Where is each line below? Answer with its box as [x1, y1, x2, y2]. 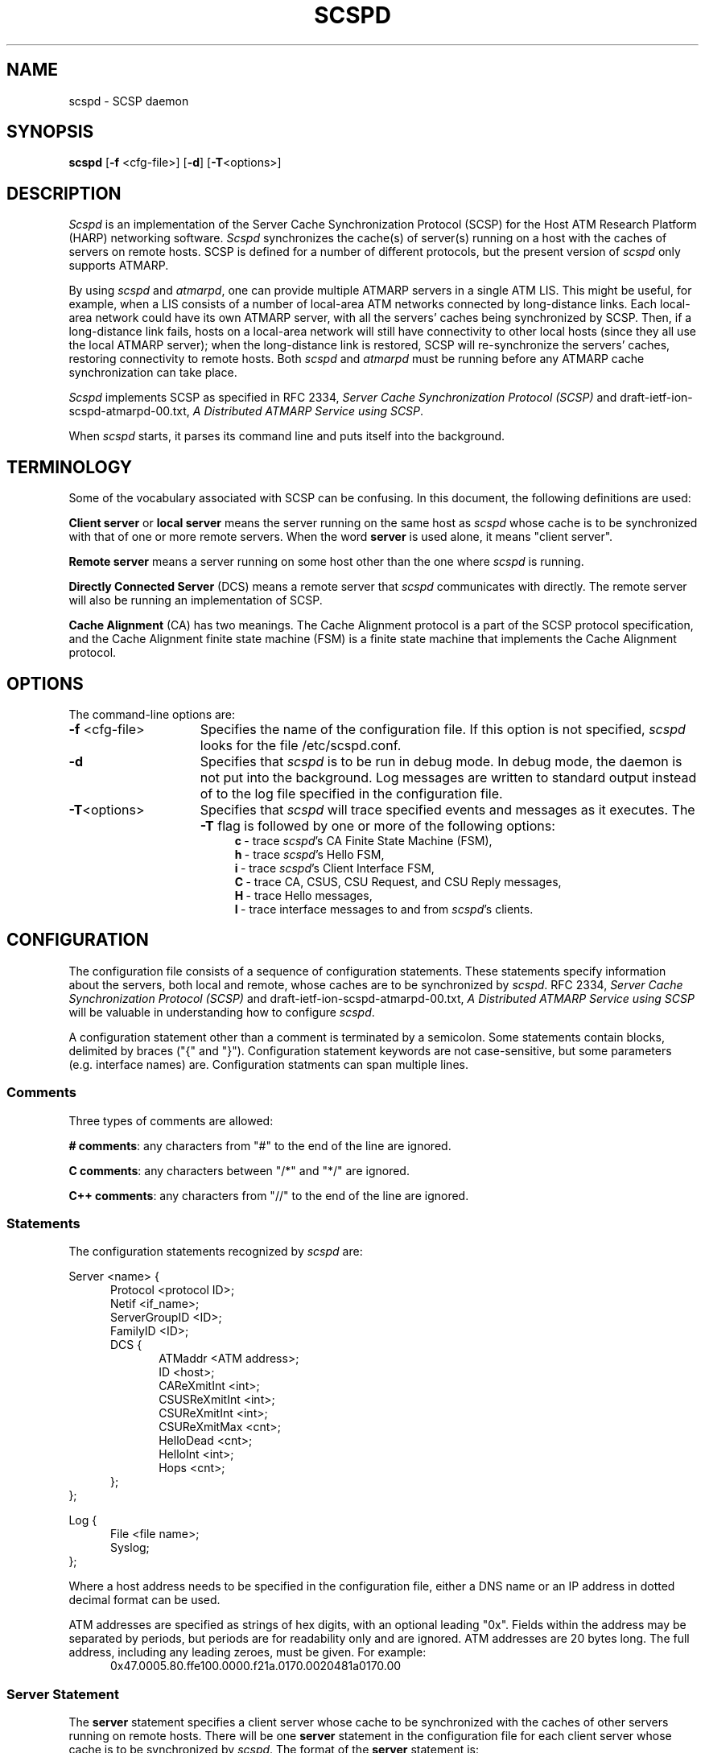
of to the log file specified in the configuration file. [200, 785, 503, 802]
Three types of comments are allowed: [68, 1113, 274, 1128]
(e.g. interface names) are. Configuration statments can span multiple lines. [68, 1057, 468, 1071]
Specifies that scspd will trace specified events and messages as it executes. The [200, 801, 695, 818]
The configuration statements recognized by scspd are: [68, 1244, 363, 1259]
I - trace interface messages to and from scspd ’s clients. [234, 901, 534, 916]
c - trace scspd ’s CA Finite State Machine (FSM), [234, 833, 493, 848]
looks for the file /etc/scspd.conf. [200, 736, 402, 753]
